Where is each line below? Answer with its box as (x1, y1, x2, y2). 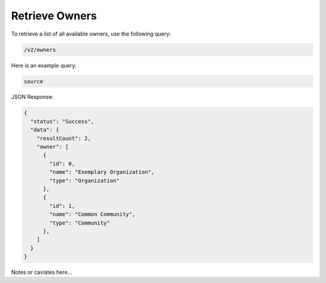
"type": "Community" (49, 219, 110, 226)
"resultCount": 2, (36, 135, 91, 142)
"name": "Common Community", (49, 211, 136, 218)
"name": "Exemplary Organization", (49, 169, 155, 176)
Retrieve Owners (11, 9, 97, 22)
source (24, 78, 43, 84)
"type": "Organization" (49, 177, 120, 184)
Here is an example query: (11, 62, 77, 69)
